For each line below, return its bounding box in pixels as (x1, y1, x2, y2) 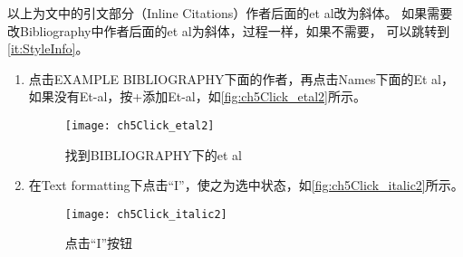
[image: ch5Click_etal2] (64, 119, 215, 132)
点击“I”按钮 (64, 233, 133, 252)
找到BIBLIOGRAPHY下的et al (64, 145, 242, 164)
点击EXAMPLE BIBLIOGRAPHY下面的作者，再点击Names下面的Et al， (28, 69, 454, 88)
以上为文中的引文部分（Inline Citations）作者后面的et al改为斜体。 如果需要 (7, 4, 453, 22)
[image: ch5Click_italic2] (64, 207, 227, 221)
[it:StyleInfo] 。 (7, 39, 89, 58)
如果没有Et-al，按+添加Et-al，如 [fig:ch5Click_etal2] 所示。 (28, 87, 366, 106)
